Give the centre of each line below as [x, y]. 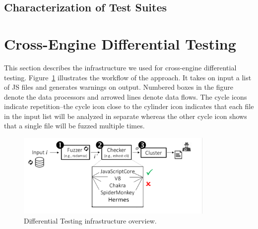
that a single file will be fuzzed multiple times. [74, 126]
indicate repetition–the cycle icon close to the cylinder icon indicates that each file [129, 106]
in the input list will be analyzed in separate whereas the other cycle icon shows [126, 116]
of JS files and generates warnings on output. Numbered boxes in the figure [119, 87]
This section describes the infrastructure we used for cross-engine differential [120, 67]
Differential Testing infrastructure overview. [90, 220]
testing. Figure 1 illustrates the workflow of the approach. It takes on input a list [128, 77]
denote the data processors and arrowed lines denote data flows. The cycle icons [126, 96]
